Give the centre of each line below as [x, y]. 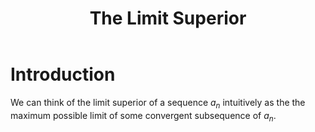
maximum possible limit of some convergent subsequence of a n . [143, 116]
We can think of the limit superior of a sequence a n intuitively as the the [158, 103]
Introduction [63, 74]
